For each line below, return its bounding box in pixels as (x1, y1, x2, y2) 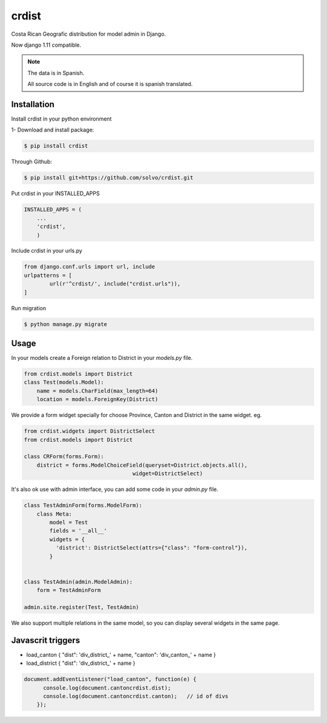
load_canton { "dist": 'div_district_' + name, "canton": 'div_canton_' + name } (26, 651, 216, 658)
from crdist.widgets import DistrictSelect (24, 428, 156, 435)
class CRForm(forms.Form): (24, 453, 104, 460)
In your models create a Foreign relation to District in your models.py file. (11, 355, 193, 362)
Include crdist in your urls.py (11, 247, 83, 255)
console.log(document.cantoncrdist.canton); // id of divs (43, 693, 229, 699)
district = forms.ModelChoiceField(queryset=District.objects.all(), (36, 461, 248, 468)
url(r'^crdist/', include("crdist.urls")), (49, 281, 181, 287)
